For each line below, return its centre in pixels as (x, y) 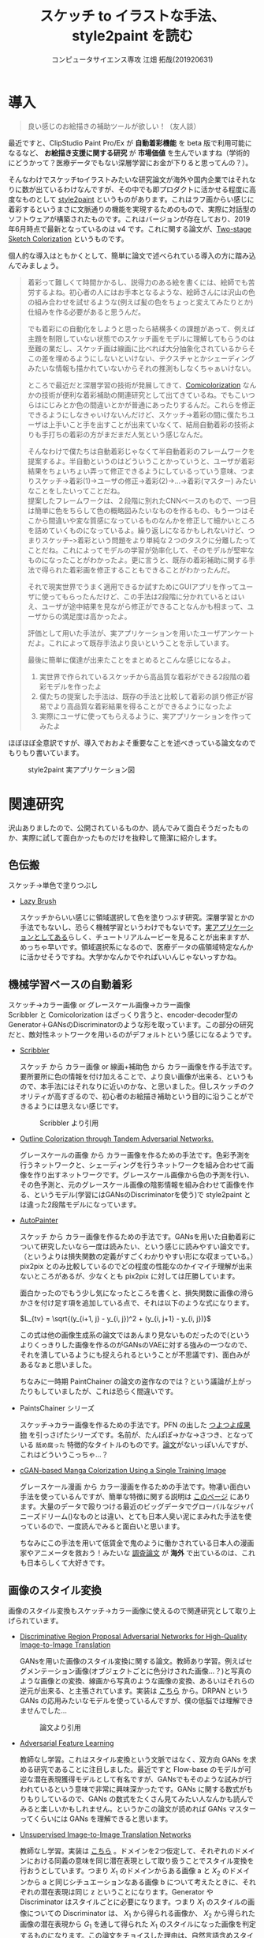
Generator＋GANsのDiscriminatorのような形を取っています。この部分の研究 (131, 1025)
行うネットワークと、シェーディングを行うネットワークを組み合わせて (133, 1165)
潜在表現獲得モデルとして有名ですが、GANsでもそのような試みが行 (143, 1779)
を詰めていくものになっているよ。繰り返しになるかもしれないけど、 (138, 530)
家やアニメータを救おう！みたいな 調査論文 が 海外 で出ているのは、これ (138, 1553)
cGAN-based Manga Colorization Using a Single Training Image (123, 1471)
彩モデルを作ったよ (71, 686)
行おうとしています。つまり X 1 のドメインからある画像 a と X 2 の (125, 1872)
